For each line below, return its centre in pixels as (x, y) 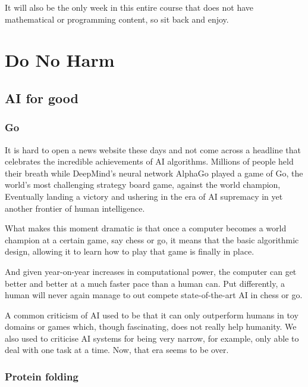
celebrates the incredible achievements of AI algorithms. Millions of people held (149, 161)
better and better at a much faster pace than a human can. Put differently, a (145, 283)
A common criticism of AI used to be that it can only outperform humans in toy (152, 315)
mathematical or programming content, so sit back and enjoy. (117, 19)
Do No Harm (60, 60)
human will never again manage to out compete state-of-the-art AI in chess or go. (154, 295)
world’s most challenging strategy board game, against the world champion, (143, 185)
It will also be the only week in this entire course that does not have (129, 7)
